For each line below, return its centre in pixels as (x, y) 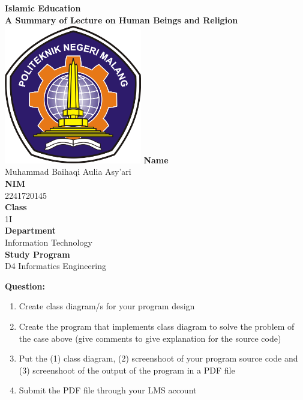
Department (30, 230)
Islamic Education (43, 8)
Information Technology (49, 242)
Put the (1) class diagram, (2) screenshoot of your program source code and (158, 358)
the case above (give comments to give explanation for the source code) (150, 338)
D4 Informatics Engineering (55, 266)
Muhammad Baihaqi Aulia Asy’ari (68, 171)
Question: (25, 286)
